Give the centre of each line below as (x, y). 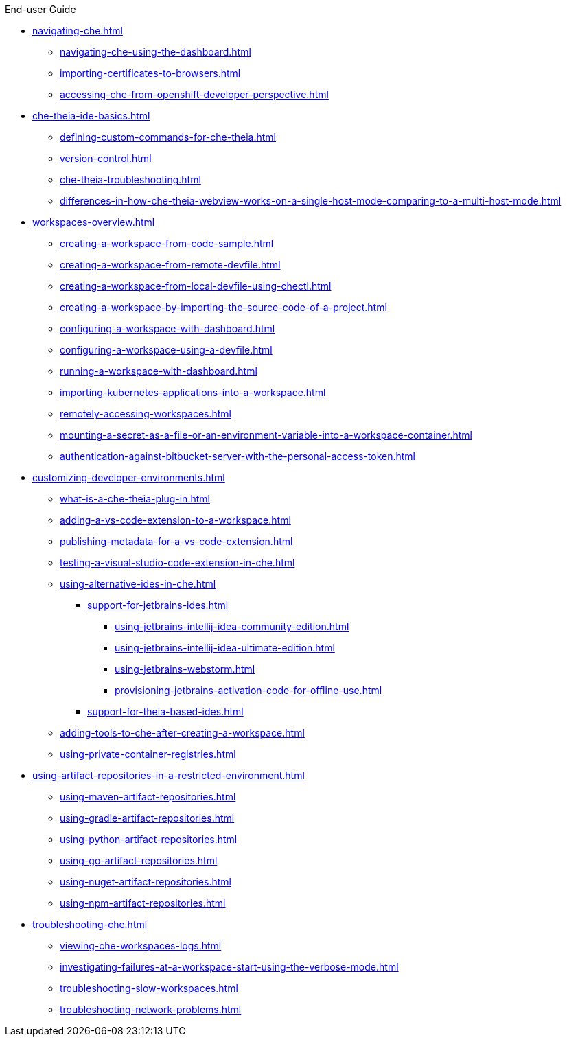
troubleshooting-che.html (90, 924)
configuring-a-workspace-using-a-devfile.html (166, 350)
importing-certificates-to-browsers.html (150, 73)
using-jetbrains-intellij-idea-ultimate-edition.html (225, 648)
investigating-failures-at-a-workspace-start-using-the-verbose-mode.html (229, 967)
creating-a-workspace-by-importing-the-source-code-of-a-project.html (223, 307)
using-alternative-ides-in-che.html (138, 584)
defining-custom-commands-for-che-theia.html (168, 137)
